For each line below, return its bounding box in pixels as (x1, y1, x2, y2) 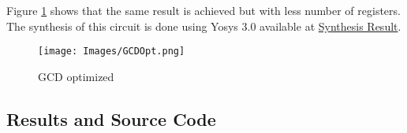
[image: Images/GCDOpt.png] (38, 46, 185, 57)
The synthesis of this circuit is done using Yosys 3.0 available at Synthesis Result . (6, 17, 401, 34)
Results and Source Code (6, 106, 216, 131)
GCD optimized (38, 68, 114, 84)
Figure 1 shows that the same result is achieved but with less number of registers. (6, 2, 401, 18)
